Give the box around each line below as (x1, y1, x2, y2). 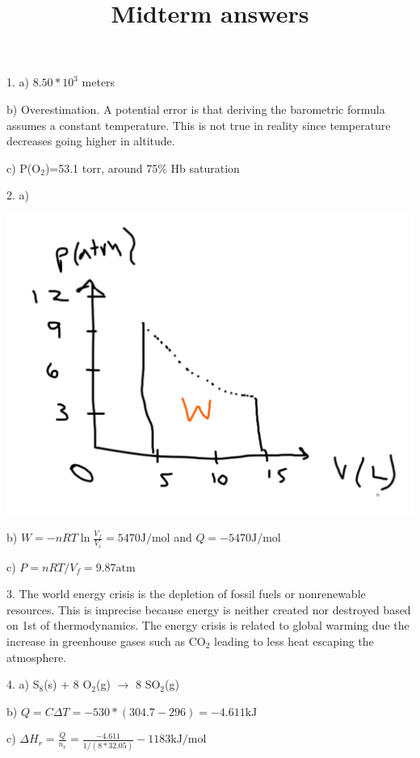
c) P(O (6, 159, 41, 176)
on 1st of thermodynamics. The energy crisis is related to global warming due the (6, 617, 409, 634)
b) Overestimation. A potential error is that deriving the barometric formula (6, 100, 385, 117)
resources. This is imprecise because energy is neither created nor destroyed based (6, 601, 411, 618)
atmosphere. (6, 648, 67, 665)
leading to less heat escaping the (214, 632, 374, 649)
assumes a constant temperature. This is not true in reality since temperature (6, 116, 391, 133)
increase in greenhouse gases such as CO (6, 632, 206, 649)
